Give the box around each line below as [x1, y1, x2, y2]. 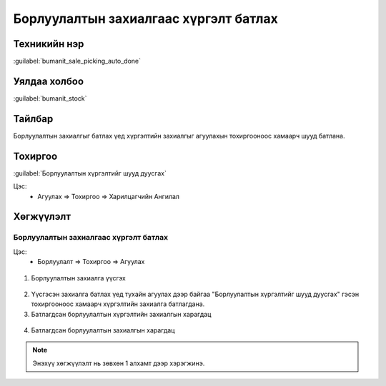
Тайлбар [13, 113, 54, 125]
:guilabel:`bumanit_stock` [13, 93, 87, 103]
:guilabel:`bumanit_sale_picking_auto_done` [13, 57, 142, 66]
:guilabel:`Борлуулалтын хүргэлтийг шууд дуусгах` [13, 168, 167, 178]
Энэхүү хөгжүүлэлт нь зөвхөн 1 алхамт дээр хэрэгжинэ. [32, 359, 205, 367]
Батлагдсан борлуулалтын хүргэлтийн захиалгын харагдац [31, 310, 212, 318]
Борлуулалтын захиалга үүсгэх [31, 273, 127, 282]
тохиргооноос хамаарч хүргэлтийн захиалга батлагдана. [31, 300, 205, 308]
